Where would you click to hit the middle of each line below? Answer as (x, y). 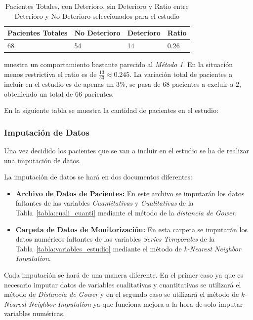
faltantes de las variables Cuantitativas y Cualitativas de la (105, 203)
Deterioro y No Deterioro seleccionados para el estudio (97, 16)
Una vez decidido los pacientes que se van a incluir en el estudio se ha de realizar (126, 151)
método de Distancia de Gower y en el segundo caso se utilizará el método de (122, 294)
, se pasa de (143, 84)
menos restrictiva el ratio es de (50, 74)
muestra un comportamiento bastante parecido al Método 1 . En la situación (119, 64)
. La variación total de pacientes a (181, 74)
